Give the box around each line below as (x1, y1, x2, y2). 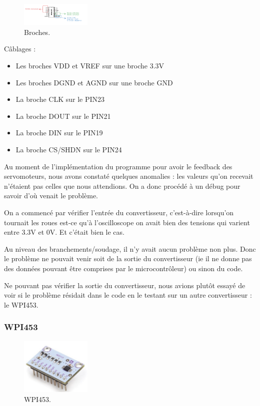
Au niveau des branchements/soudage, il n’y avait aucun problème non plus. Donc (4, 243, 256, 254)
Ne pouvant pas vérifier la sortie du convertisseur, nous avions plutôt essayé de (4, 280, 245, 290)
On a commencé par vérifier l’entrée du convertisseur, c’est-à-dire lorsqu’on (4, 207, 234, 217)
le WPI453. (4, 299, 38, 310)
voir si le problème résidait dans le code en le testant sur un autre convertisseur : (4, 290, 252, 300)
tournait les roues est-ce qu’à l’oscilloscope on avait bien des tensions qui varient (4, 217, 250, 227)
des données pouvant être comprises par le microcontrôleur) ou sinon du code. (4, 263, 243, 273)
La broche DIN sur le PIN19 (15, 127, 103, 138)
